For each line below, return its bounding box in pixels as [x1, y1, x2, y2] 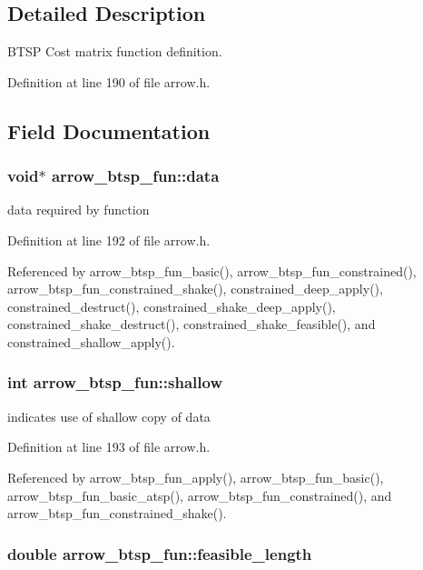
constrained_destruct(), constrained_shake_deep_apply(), [7, 296, 336, 315]
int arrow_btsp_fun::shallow [7, 371, 222, 394]
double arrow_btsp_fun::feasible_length [7, 542, 312, 565]
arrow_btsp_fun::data [51, 165, 220, 187]
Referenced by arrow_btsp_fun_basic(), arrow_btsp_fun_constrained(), [7, 261, 417, 280]
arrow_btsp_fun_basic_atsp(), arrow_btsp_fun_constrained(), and [7, 485, 392, 505]
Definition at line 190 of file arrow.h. [7, 72, 211, 91]
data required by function [7, 200, 150, 219]
